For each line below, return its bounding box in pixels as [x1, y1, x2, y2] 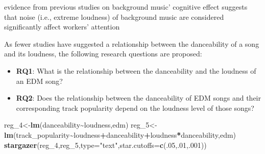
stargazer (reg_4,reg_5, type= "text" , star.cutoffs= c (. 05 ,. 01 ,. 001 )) [4, 139, 207, 150]
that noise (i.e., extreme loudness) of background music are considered [4, 11, 224, 22]
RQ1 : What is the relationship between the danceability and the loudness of [16, 65, 256, 76]
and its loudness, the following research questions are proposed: [4, 48, 202, 59]
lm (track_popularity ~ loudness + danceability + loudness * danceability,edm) [4, 129, 236, 140]
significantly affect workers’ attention [4, 21, 120, 32]
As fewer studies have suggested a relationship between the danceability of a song [4, 38, 259, 49]
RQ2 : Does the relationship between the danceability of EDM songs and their [16, 93, 261, 103]
